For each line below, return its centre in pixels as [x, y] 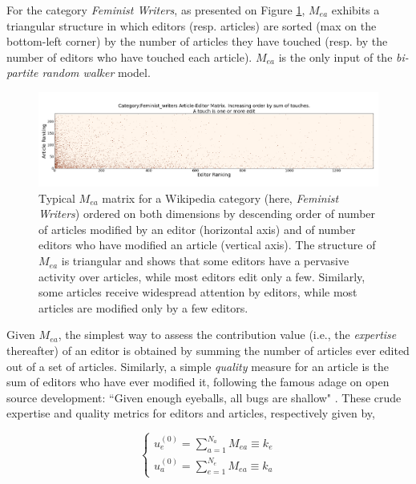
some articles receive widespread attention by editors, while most [198, 292]
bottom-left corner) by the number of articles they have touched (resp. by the [197, 41]
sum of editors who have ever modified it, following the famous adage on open [198, 382]
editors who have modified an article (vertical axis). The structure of [207, 245]
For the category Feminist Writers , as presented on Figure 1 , [156, 10]
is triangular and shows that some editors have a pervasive [205, 261]
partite [22, 73]
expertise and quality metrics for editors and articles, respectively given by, [191, 413]
